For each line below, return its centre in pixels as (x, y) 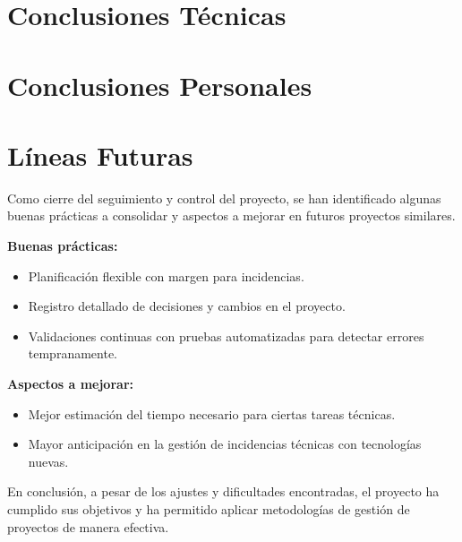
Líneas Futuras (100, 155)
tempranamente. (73, 353)
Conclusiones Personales (160, 85)
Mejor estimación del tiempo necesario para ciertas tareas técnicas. (212, 413)
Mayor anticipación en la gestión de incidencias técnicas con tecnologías (225, 444)
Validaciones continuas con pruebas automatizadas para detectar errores (226, 336)
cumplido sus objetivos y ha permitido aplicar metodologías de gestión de (209, 509)
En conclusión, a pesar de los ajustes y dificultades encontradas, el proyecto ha (223, 491)
